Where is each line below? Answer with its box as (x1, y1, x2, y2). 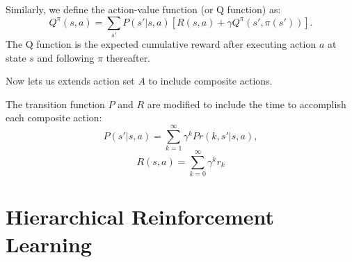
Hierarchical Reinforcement (6, 202, 275, 231)
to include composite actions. (148, 73, 273, 88)
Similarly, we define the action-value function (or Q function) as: (6, 2, 281, 16)
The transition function (6, 96, 105, 111)
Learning (6, 229, 92, 258)
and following (37, 50, 95, 64)
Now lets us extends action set (6, 73, 135, 88)
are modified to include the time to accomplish (147, 96, 346, 111)
